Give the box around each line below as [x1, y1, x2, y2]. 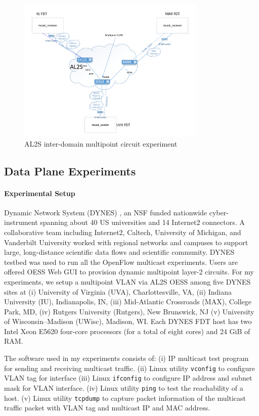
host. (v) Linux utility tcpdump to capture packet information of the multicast [4, 392, 246, 403]
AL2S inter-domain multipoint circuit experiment [24, 138, 178, 149]
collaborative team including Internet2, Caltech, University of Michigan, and [4, 226, 241, 237]
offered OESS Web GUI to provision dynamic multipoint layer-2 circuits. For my [4, 266, 254, 277]
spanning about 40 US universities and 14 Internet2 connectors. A [40, 217, 245, 227]
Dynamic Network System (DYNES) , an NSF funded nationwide [4, 207, 207, 217]
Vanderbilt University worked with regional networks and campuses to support [4, 237, 248, 247]
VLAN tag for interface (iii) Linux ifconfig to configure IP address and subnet [4, 373, 252, 383]
